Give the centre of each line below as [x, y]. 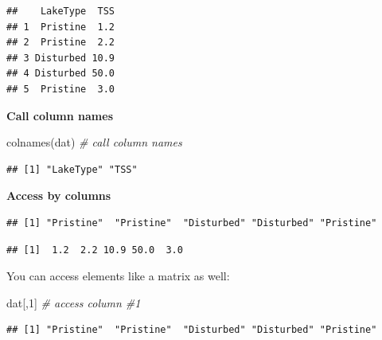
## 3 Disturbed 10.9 [61, 58]
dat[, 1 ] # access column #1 [74, 302]
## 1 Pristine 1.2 [61, 27]
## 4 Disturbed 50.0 [61, 74]
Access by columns [59, 195]
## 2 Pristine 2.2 [61, 43]
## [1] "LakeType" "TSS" [72, 169]
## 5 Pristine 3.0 [61, 89]
